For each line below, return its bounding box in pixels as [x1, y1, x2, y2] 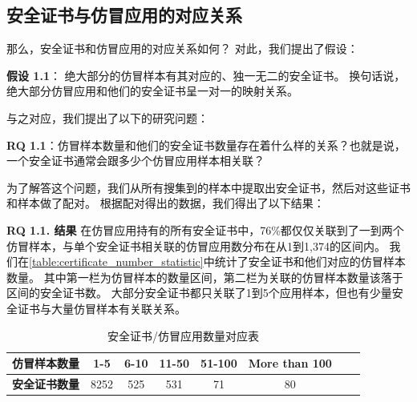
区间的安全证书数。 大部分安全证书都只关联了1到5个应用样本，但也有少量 [6, 284, 392, 301]
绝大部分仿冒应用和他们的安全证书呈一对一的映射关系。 [6, 82, 298, 99]
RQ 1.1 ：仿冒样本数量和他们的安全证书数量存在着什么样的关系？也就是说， [6, 136, 406, 153]
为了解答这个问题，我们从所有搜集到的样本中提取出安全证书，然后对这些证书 [6, 179, 411, 195]
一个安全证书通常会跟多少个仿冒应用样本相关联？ [6, 152, 265, 169]
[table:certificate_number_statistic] [29, 253, 204, 270]
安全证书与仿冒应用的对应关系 [6, 2, 242, 27]
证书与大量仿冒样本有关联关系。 [17, 299, 186, 316]
